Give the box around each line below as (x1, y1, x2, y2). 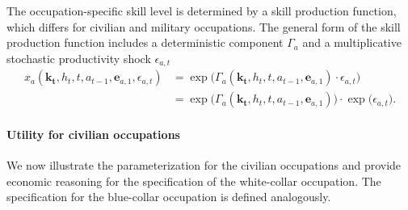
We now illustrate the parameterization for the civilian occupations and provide (6, 157, 402, 174)
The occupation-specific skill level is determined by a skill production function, (6, 2, 397, 19)
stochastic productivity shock (6, 49, 151, 66)
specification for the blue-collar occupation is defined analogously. (6, 188, 331, 205)
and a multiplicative (302, 34, 402, 51)
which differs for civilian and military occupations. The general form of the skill (6, 18, 401, 35)
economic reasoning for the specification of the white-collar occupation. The (6, 172, 381, 189)
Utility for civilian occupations (6, 125, 180, 142)
